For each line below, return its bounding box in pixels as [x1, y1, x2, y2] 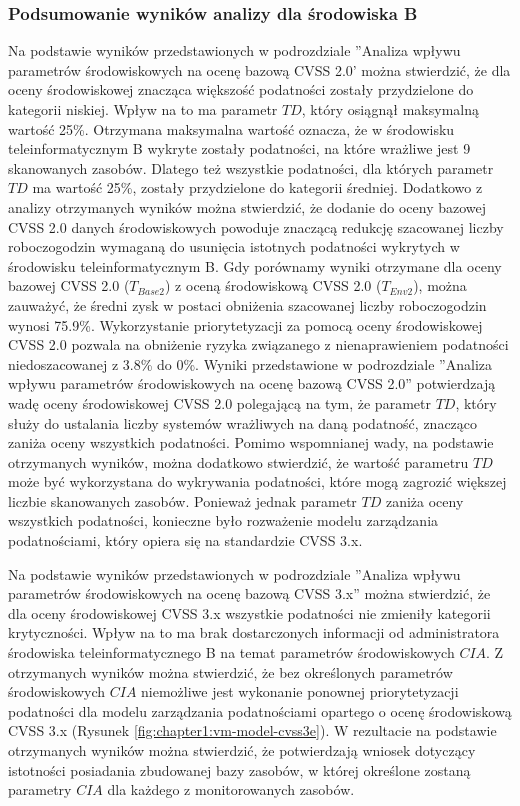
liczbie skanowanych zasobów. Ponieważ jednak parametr [8, 490, 357, 511]
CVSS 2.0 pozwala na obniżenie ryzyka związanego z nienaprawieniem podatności [8, 334, 509, 355]
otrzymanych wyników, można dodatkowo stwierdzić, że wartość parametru [8, 451, 469, 472]
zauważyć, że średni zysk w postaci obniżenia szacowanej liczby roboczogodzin [8, 294, 487, 315]
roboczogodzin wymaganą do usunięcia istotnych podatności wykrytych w [8, 236, 460, 257]
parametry [8, 779, 72, 800]
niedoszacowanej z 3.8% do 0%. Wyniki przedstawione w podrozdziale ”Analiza [8, 353, 492, 374]
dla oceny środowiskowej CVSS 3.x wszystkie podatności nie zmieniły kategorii [8, 602, 491, 623]
